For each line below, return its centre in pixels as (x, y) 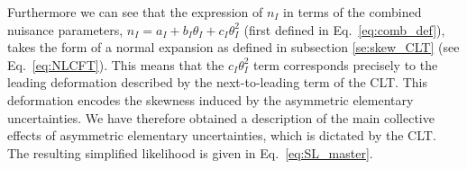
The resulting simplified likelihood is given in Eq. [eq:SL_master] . (190, 152)
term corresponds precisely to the (346, 64)
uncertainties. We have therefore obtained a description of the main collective (221, 117)
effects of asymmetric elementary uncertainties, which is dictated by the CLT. (222, 135)
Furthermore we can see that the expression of (135, 12)
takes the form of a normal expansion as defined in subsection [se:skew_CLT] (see (233, 47)
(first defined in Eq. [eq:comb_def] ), (344, 29)
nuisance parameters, (65, 29)
